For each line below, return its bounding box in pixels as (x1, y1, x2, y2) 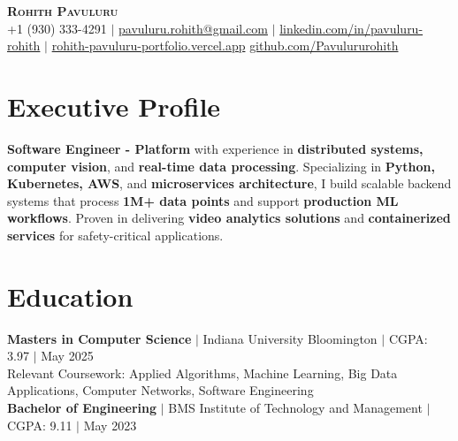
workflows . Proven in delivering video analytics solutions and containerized (7, 209, 451, 227)
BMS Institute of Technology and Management (168, 398, 423, 416)
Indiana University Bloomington (202, 329, 378, 347)
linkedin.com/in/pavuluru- (279, 19, 424, 37)
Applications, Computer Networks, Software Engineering (7, 381, 314, 399)
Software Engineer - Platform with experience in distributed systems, (7, 139, 424, 157)
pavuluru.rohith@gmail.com (118, 19, 268, 37)
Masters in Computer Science (7, 329, 192, 347)
